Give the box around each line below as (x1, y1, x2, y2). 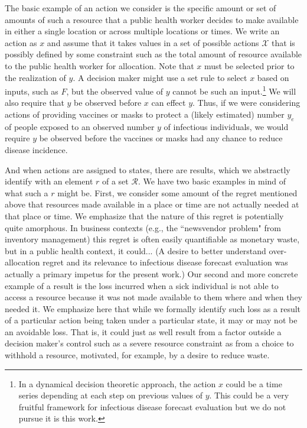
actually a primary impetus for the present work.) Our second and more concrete (5, 267, 298, 280)
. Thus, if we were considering (192, 96, 301, 109)
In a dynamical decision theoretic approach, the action (18, 377, 216, 390)
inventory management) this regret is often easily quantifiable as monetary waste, (5, 233, 300, 245)
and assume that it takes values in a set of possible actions (47, 36, 259, 48)
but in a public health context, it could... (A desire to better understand (5, 244, 266, 257)
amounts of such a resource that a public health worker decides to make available (5, 13, 299, 25)
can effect (151, 96, 186, 109)
